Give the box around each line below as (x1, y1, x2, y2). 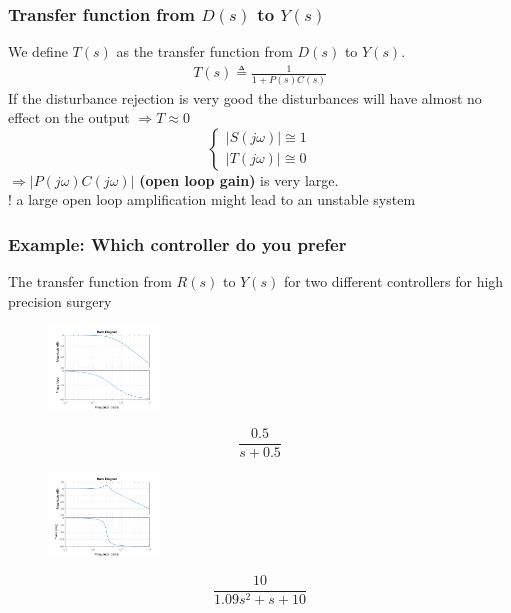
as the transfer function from (116, 41, 293, 62)
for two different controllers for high (283, 271, 504, 292)
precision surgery (8, 290, 112, 311)
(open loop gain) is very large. (139, 169, 339, 190)
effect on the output (8, 107, 130, 128)
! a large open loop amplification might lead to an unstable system (8, 189, 416, 210)
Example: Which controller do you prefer (8, 231, 347, 256)
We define (8, 41, 68, 62)
